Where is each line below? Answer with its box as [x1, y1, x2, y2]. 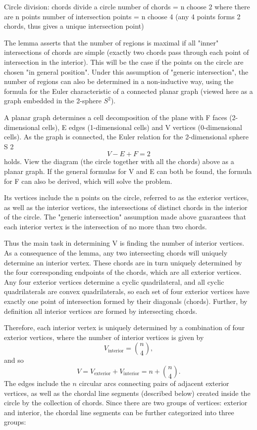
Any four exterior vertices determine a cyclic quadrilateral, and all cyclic [4, 276, 224, 287]
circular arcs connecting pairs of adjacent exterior [79, 378, 229, 388]
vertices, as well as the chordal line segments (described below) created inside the [4, 387, 251, 398]
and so [4, 355, 24, 365]
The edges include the [4, 378, 70, 388]
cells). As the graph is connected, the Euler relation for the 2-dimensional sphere [4, 131, 249, 142]
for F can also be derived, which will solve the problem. [4, 175, 172, 186]
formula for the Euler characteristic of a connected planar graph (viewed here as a [4, 86, 253, 96]
